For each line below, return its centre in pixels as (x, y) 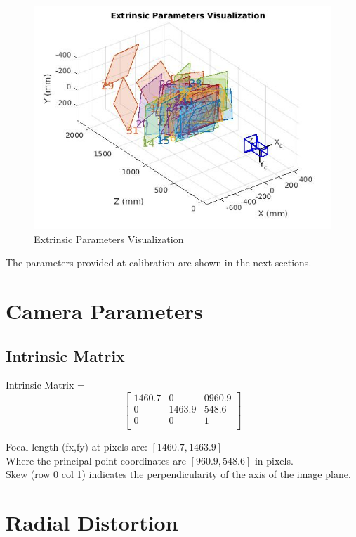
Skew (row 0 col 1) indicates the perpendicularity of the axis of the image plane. (178, 474)
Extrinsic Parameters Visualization (109, 239)
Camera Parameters (104, 310)
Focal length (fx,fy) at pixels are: (77, 447)
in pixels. (274, 460)
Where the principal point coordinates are (96, 460)
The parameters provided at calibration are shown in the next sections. (159, 263)
